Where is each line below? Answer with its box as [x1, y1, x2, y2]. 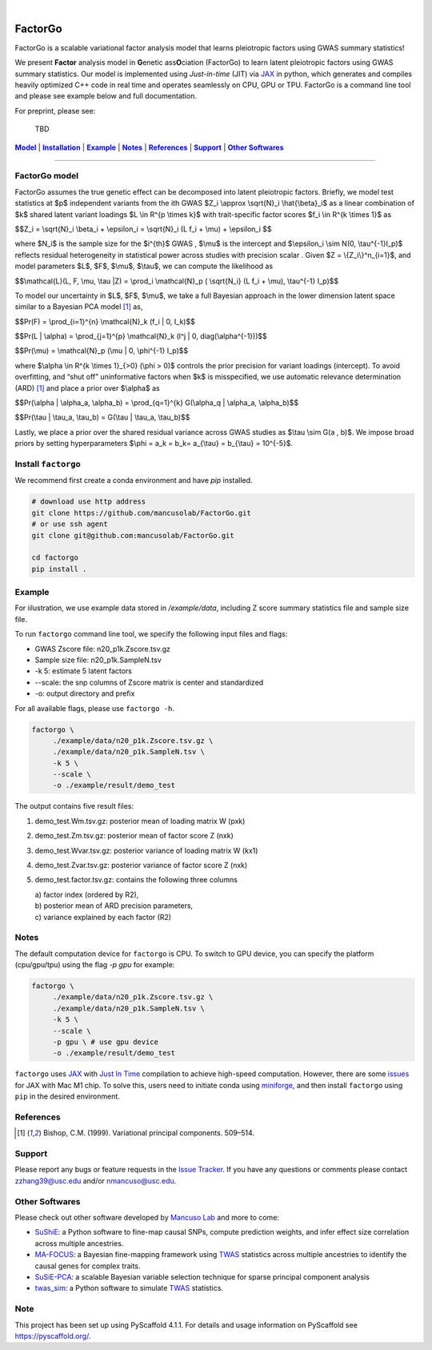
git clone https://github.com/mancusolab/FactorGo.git [31, 508, 251, 517]
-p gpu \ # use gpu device [52, 1038, 159, 1047]
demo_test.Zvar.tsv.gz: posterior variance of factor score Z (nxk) [34, 861, 248, 870]
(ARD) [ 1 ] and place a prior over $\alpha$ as [14, 383, 160, 392]
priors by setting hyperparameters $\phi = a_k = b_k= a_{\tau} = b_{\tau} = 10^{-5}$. [14, 439, 294, 448]
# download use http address [31, 497, 146, 506]
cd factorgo [31, 553, 79, 562]
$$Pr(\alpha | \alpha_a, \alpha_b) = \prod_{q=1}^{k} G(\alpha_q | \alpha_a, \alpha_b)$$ [14, 398, 299, 408]
